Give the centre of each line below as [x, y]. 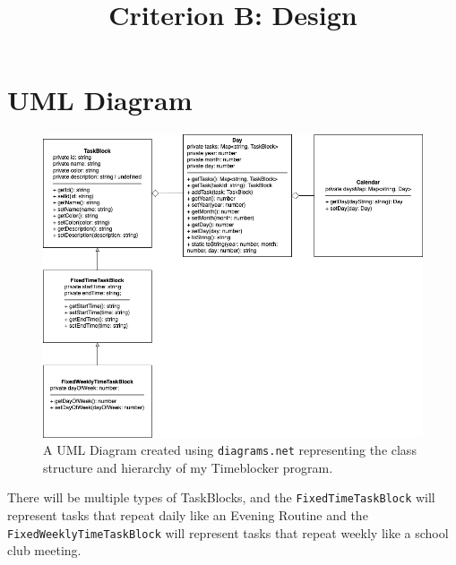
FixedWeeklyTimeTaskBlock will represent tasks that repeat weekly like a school [228, 532]
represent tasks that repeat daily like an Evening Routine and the [188, 515]
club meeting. [44, 550]
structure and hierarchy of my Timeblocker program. [188, 467]
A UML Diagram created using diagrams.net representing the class [230, 450]
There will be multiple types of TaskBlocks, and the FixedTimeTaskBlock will [221, 497]
